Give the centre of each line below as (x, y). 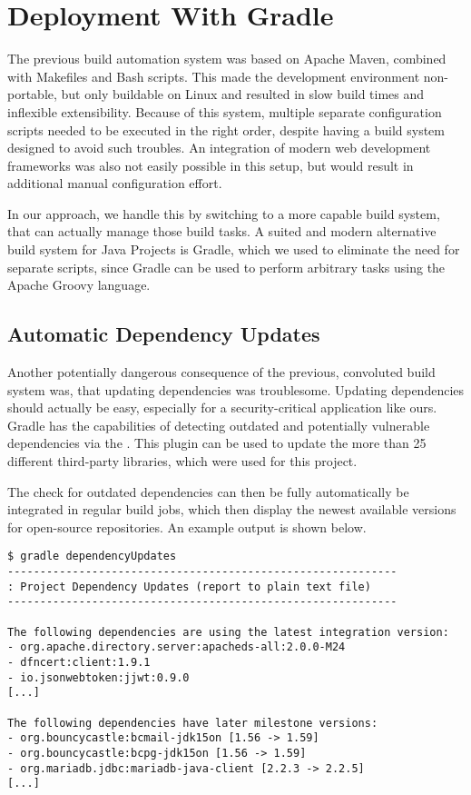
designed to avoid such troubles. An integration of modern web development (219, 148)
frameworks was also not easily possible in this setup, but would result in (211, 165)
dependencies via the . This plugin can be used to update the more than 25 (217, 443)
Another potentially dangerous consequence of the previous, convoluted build (221, 372)
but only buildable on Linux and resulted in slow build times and (243, 94)
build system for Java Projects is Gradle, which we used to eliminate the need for (234, 249)
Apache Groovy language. (79, 285)
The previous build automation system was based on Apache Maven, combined (227, 59)
